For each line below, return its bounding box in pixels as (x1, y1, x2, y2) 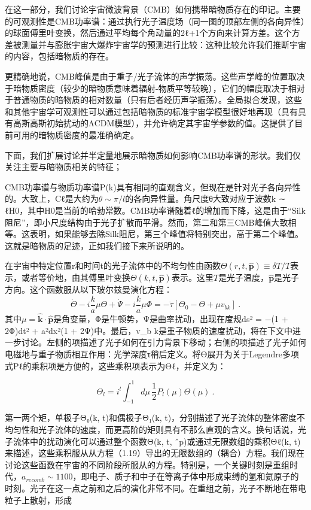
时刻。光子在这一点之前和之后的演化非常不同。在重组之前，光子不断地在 (5, 481, 289, 494)
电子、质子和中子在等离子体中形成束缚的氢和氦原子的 (89, 470, 299, 482)
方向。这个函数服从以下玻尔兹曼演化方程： (5, 283, 172, 296)
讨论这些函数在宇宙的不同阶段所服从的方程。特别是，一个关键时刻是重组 (5, 458, 289, 470)
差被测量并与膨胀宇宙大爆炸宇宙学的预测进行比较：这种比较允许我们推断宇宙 (5, 38, 306, 50)
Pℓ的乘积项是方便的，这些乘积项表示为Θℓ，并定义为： (13, 359, 226, 372)
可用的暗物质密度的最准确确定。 (13, 128, 139, 141)
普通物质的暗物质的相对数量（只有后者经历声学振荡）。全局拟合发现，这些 (13, 93, 302, 106)
